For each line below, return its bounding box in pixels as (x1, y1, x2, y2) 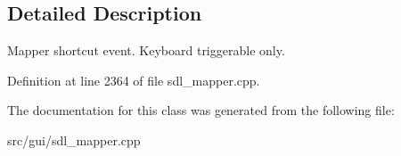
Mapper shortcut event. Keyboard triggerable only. (7, 41, 285, 60)
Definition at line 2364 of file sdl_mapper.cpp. (7, 70, 260, 89)
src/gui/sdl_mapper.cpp (7, 130, 141, 149)
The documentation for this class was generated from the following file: (7, 101, 395, 119)
